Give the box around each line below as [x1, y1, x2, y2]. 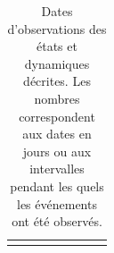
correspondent [19, 106, 95, 125]
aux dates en [22, 124, 92, 143]
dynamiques [24, 54, 90, 72]
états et [37, 37, 77, 55]
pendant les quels [10, 176, 104, 195]
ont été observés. [12, 212, 102, 231]
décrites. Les [23, 72, 91, 90]
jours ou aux [22, 141, 92, 160]
